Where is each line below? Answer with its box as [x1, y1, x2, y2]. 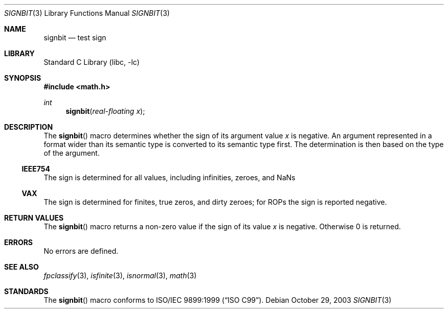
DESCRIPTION [4, 123, 53, 131]
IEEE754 [21, 164, 51, 173]
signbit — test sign [43, 33, 106, 42]
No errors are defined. [43, 247, 119, 255]
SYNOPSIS [4, 74, 41, 82]
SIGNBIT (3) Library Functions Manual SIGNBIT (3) [4, 9, 170, 17]
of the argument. [43, 149, 100, 157]
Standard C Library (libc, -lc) [43, 58, 140, 66]
